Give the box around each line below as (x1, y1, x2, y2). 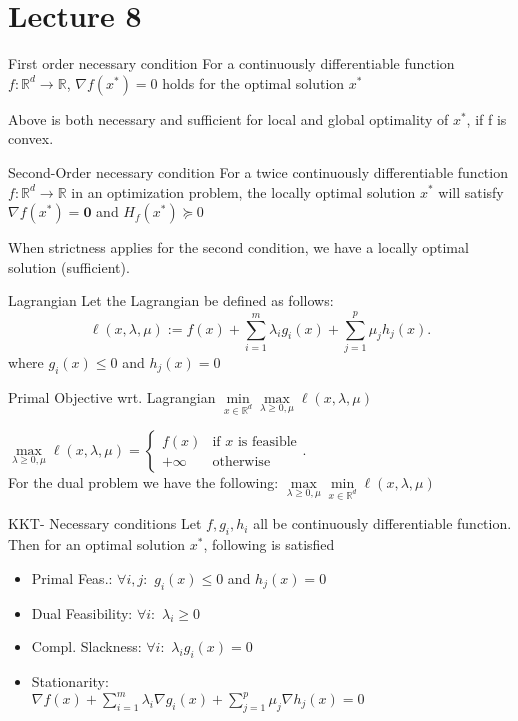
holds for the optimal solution (162, 72, 345, 93)
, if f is (466, 108, 507, 129)
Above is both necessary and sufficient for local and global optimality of (8, 108, 449, 129)
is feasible (237, 435, 297, 450)
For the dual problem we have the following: (8, 471, 279, 492)
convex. (8, 128, 54, 149)
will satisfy (438, 181, 504, 202)
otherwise (212, 455, 271, 470)
